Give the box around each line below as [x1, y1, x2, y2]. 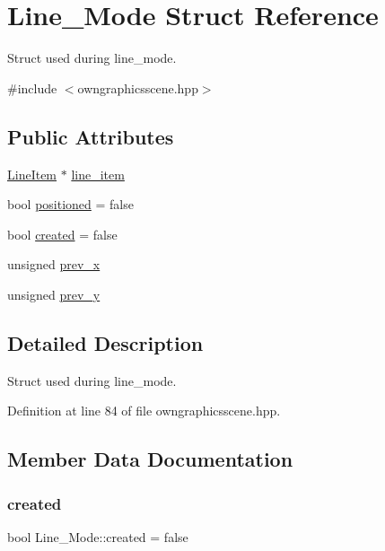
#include [7, 78, 57, 97]
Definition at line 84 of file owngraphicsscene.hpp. [7, 401, 281, 420]
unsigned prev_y [7, 284, 101, 303]
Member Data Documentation [7, 445, 293, 473]
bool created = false [7, 224, 118, 243]
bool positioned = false [7, 195, 134, 214]
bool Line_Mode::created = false [7, 527, 188, 546]
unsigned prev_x [7, 255, 101, 274]
